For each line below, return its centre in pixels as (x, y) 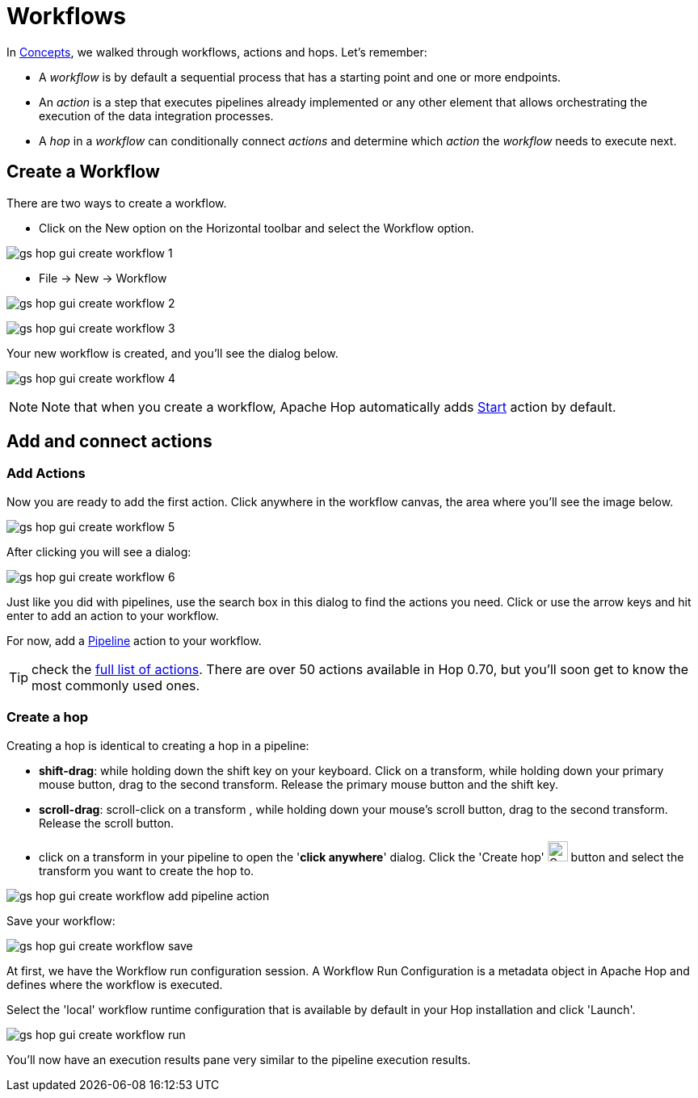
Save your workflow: (61, 920)
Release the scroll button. (107, 823)
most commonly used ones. (116, 685)
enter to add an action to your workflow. (113, 615)
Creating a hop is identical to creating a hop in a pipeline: (158, 745)
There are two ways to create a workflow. (117, 203)
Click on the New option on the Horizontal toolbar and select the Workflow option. (256, 228)
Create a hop (48, 717)
